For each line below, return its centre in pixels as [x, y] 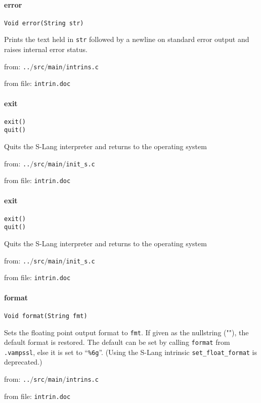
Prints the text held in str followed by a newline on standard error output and [127, 39]
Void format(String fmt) [46, 316]
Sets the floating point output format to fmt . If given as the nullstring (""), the [126, 332]
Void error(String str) [44, 23]
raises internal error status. [46, 49]
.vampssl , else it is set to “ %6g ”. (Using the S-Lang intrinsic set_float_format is [131, 352]
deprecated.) [23, 362]
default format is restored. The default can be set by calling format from [117, 342]
